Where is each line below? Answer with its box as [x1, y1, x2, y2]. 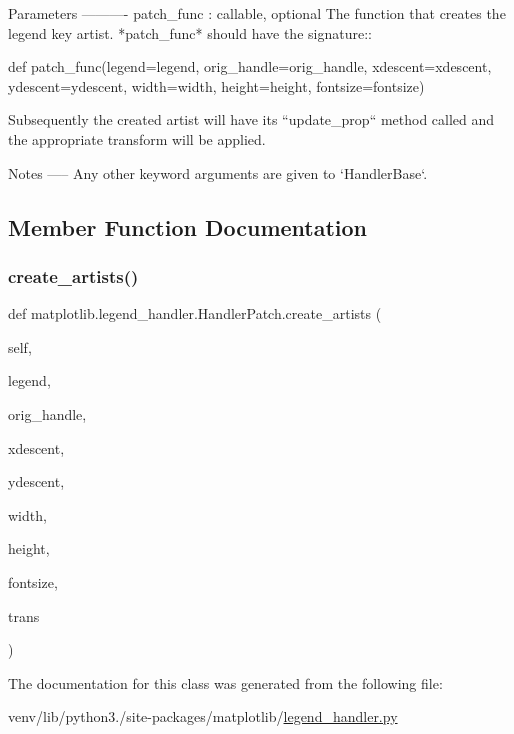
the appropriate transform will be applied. [8, 128, 266, 149]
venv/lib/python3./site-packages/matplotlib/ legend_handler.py [8, 706, 398, 727]
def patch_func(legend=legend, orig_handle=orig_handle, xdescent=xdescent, [8, 56, 492, 77]
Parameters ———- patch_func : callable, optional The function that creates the [8, 3, 506, 23]
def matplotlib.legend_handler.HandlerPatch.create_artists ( [8, 303, 382, 324]
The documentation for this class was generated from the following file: [8, 672, 443, 693]
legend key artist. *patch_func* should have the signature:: [8, 22, 372, 43]
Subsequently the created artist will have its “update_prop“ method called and [8, 109, 495, 130]
